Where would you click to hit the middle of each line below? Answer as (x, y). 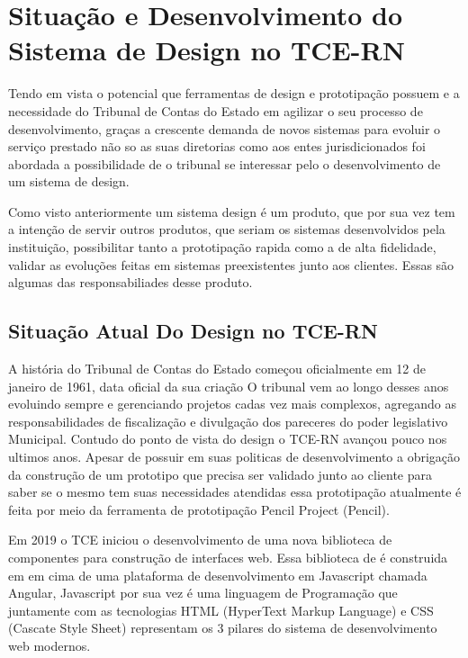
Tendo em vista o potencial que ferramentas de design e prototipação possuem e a (234, 93)
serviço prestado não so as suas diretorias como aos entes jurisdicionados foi (217, 146)
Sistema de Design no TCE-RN (207, 50)
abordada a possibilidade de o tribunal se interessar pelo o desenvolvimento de (225, 163)
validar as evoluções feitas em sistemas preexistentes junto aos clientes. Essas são (231, 264)
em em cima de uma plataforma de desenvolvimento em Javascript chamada (218, 575)
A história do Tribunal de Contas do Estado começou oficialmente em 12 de (217, 369)
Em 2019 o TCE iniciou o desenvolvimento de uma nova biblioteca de (200, 540)
